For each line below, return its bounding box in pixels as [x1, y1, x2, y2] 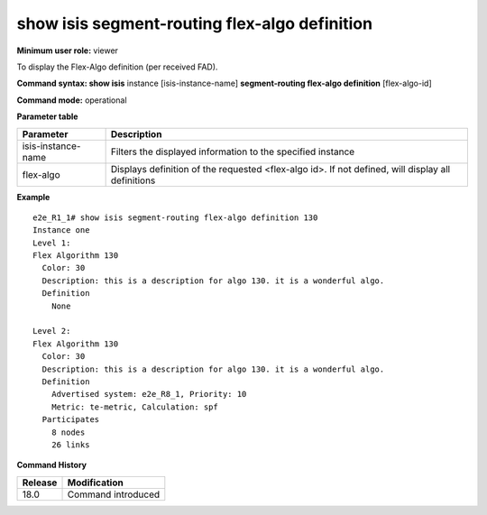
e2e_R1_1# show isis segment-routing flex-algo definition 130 [32, 212, 318, 223]
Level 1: [32, 237, 71, 248]
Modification [67, 476, 124, 489]
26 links [51, 439, 90, 450]
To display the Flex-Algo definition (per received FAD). [16, 61, 218, 72]
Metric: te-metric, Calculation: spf [51, 401, 218, 412]
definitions [110, 174, 156, 187]
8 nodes [51, 427, 86, 437]
